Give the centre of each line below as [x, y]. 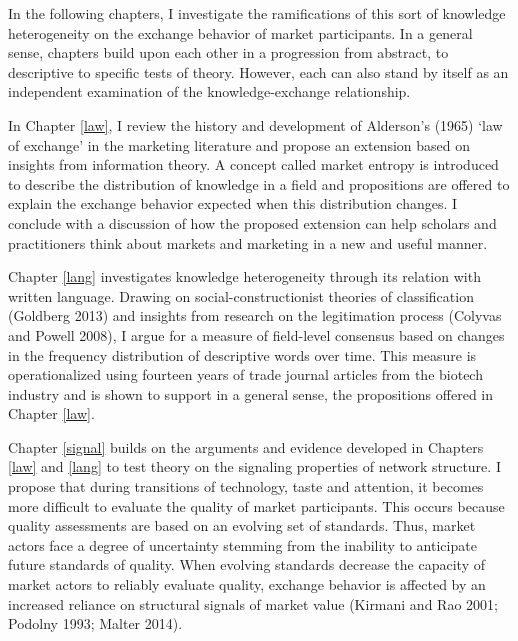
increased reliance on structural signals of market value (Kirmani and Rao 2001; [253, 603]
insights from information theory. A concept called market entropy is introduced [253, 164]
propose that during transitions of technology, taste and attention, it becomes [246, 486]
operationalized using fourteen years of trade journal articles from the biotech [245, 374]
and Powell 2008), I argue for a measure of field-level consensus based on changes [256, 334]
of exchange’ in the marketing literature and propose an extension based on [239, 144]
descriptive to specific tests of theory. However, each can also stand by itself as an [258, 71]
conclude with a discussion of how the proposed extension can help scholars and [252, 222]
